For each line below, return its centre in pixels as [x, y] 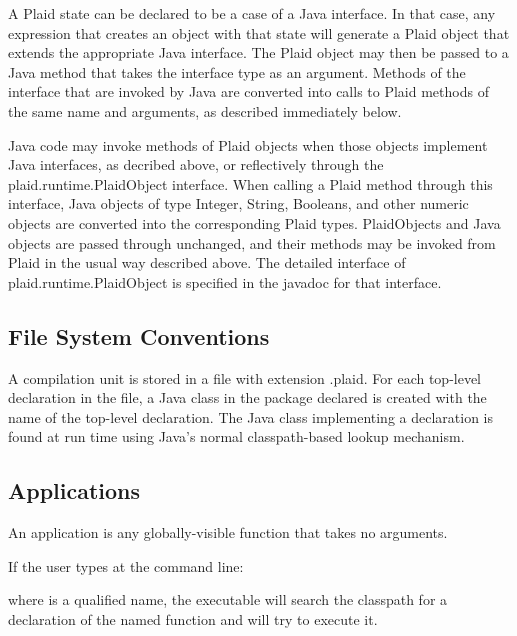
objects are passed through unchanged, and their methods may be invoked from [252, 242]
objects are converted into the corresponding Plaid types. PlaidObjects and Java [254, 222]
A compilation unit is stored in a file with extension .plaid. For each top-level [245, 377]
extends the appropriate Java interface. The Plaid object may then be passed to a [258, 52]
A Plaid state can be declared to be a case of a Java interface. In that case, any [252, 13]
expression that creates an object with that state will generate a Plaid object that [259, 32]
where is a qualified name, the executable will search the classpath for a [228, 599]
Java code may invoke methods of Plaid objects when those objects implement [248, 144]
